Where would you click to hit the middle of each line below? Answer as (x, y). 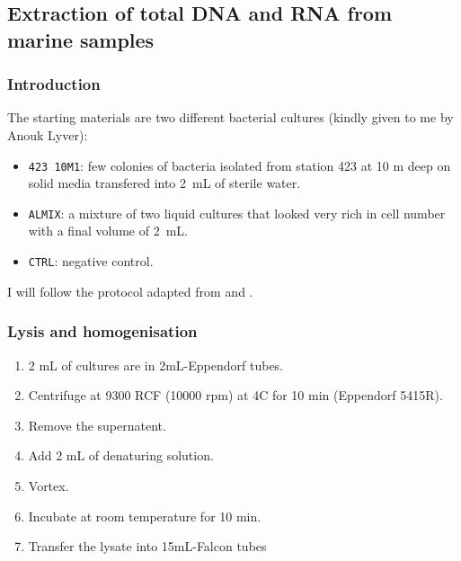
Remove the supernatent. (97, 425)
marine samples (81, 39)
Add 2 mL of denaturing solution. (121, 455)
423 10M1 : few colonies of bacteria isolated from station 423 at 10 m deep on (239, 165)
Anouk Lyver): (48, 134)
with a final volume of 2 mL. (108, 231)
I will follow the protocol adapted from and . (130, 291)
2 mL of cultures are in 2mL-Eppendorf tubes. (156, 365)
